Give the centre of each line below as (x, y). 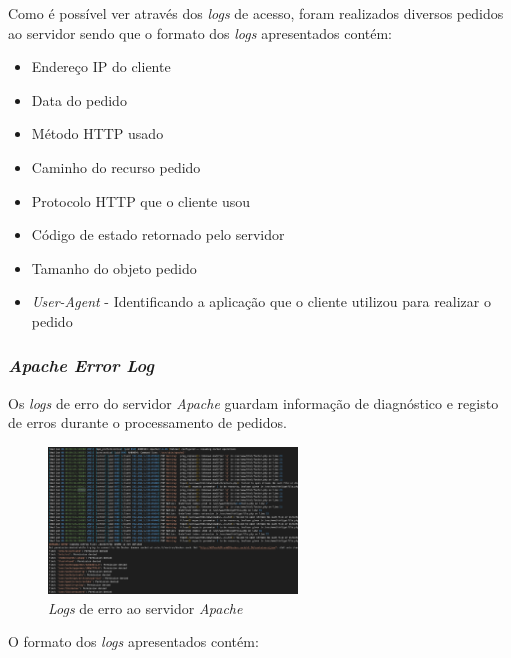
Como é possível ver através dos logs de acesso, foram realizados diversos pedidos (256, 13)
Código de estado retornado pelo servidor (158, 234)
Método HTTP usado (97, 133)
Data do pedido (79, 99)
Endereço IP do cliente (101, 66)
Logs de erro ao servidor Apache (145, 607)
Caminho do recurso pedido (116, 166)
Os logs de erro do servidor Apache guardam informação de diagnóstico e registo (253, 402)
